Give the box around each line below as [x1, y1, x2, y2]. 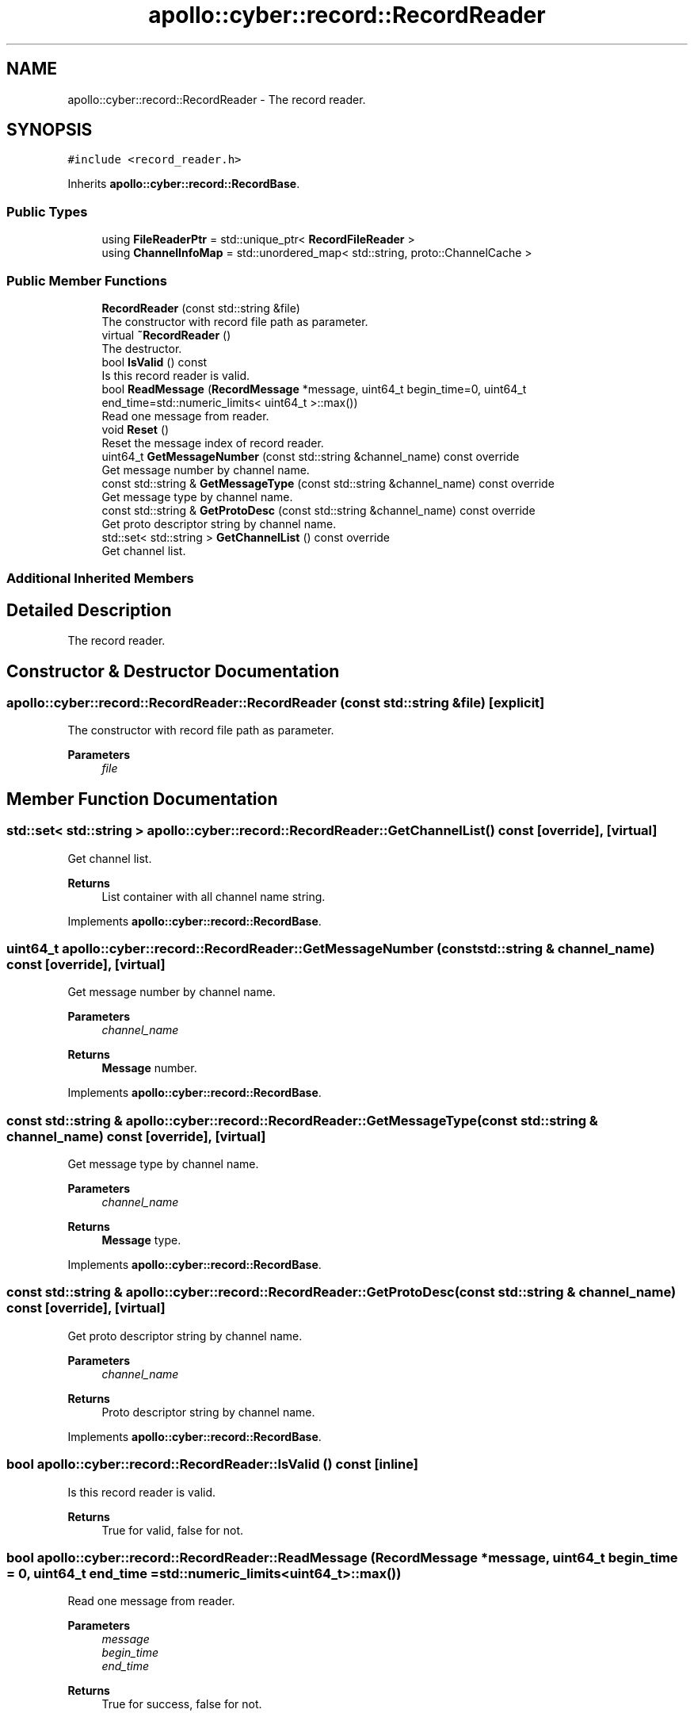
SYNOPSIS [6, 120, 93, 140]
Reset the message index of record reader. [101, 435, 324, 450]
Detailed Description [6, 600, 172, 620]
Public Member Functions [6, 272, 167, 289]
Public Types [6, 203, 88, 220]
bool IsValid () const [101, 355, 208, 369]
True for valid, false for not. [101, 1523, 243, 1537]
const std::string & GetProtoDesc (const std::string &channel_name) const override [101, 503, 536, 517]
